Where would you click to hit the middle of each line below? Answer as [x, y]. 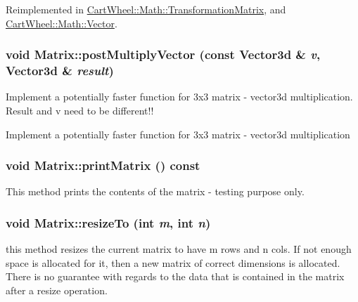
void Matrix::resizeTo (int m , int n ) [108, 222]
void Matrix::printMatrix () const [103, 165]
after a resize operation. [57, 290]
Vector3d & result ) [60, 71]
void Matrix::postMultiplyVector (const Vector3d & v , [163, 54]
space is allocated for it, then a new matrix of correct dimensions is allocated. [173, 262]
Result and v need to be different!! [80, 110]
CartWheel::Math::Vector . [62, 23]
